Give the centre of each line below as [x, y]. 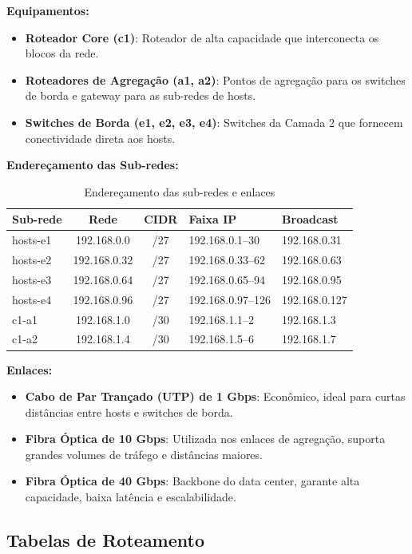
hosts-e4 [32, 299]
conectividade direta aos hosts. [100, 138]
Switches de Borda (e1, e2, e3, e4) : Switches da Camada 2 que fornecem [214, 122]
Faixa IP [213, 219]
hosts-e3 [32, 279]
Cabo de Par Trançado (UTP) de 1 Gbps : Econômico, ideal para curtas [215, 396]
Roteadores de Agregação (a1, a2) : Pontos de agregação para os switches [215, 79]
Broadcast [310, 219]
